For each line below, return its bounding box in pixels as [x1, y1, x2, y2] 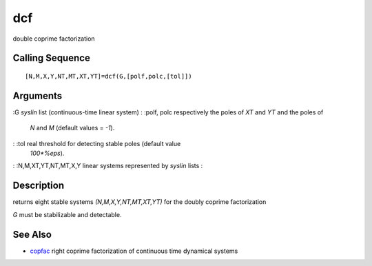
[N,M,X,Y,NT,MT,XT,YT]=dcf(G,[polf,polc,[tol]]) [25, 72, 192, 80]
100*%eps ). [30, 149, 65, 158]
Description [12, 180, 65, 192]
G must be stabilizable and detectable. [12, 210, 122, 218]
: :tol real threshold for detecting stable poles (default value [12, 139, 181, 147]
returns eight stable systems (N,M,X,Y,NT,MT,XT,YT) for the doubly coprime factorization [12, 198, 267, 206]
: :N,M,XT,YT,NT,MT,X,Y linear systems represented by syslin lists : [12, 162, 203, 170]
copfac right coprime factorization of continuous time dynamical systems [30, 247, 238, 255]
